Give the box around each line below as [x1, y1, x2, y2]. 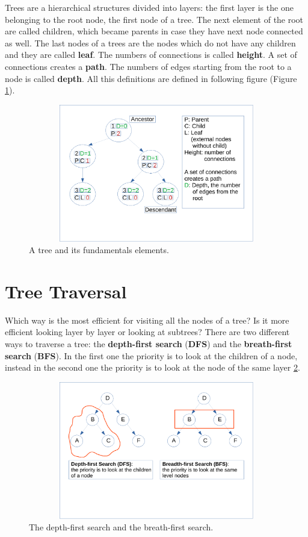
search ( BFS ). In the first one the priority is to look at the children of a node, [5, 349, 298, 362]
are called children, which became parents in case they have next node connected [5, 25, 303, 37]
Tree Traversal [5, 278, 127, 303]
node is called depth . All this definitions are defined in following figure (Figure [5, 72, 297, 84]
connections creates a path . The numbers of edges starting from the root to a [5, 60, 292, 72]
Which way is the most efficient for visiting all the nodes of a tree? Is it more [5, 313, 289, 326]
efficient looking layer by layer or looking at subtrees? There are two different [5, 325, 290, 338]
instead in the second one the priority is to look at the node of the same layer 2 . [5, 361, 300, 374]
